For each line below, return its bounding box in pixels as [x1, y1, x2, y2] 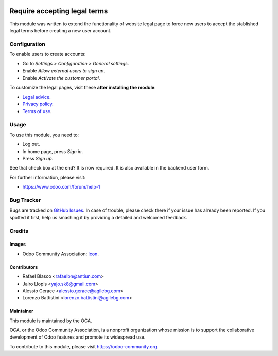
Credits [9, 227, 28, 234]
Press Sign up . [22, 156, 54, 162]
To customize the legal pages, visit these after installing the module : [9, 84, 157, 90]
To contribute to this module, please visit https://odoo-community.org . [9, 343, 159, 349]
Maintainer [9, 308, 33, 314]
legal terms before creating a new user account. [9, 27, 112, 33]
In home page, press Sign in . [22, 148, 83, 154]
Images [9, 241, 26, 248]
